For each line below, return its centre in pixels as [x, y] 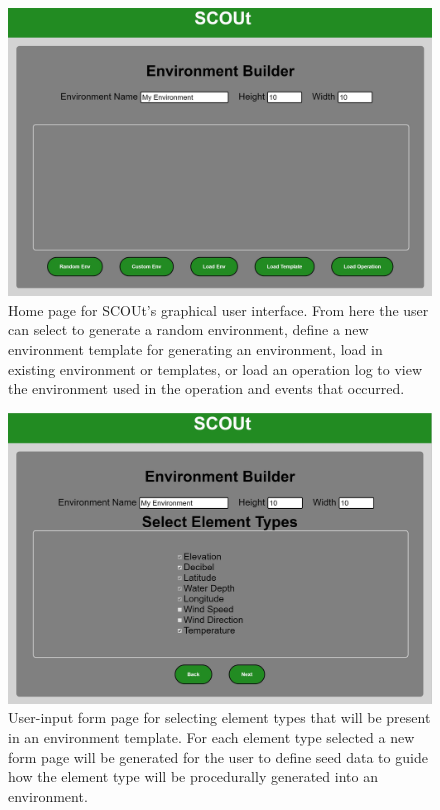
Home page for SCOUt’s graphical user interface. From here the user [218, 309]
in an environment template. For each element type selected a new [211, 737]
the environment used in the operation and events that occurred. [206, 388]
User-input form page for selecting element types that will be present [219, 717]
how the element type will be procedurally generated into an [193, 776]
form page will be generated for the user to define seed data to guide [218, 756]
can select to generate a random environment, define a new [188, 329]
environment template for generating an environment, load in [195, 348]
